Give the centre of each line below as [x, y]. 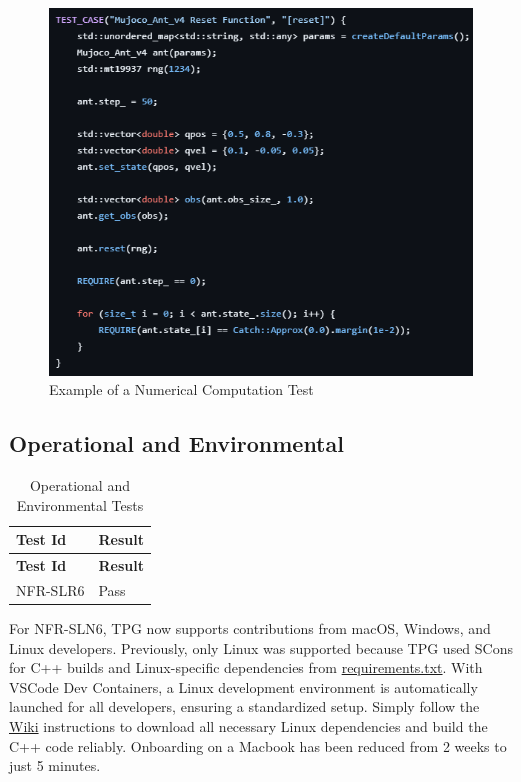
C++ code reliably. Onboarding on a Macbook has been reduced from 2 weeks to [258, 745]
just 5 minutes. [55, 765]
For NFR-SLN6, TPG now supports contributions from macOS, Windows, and [250, 628]
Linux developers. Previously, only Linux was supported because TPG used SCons [261, 647]
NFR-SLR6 [50, 589]
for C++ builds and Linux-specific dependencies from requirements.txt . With [246, 667]
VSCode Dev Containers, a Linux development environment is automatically [243, 686]
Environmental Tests [80, 504]
